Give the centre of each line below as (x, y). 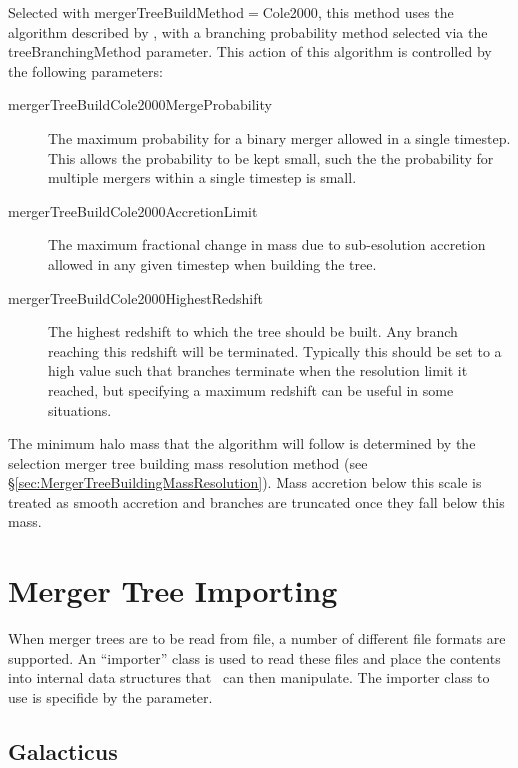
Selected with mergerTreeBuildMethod (126, 12)
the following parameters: (85, 70)
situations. (80, 409)
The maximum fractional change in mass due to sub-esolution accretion (267, 244)
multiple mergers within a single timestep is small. (202, 177)
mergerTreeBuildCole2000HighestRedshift (135, 297)
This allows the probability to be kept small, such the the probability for (271, 157)
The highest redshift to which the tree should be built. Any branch (253, 331)
